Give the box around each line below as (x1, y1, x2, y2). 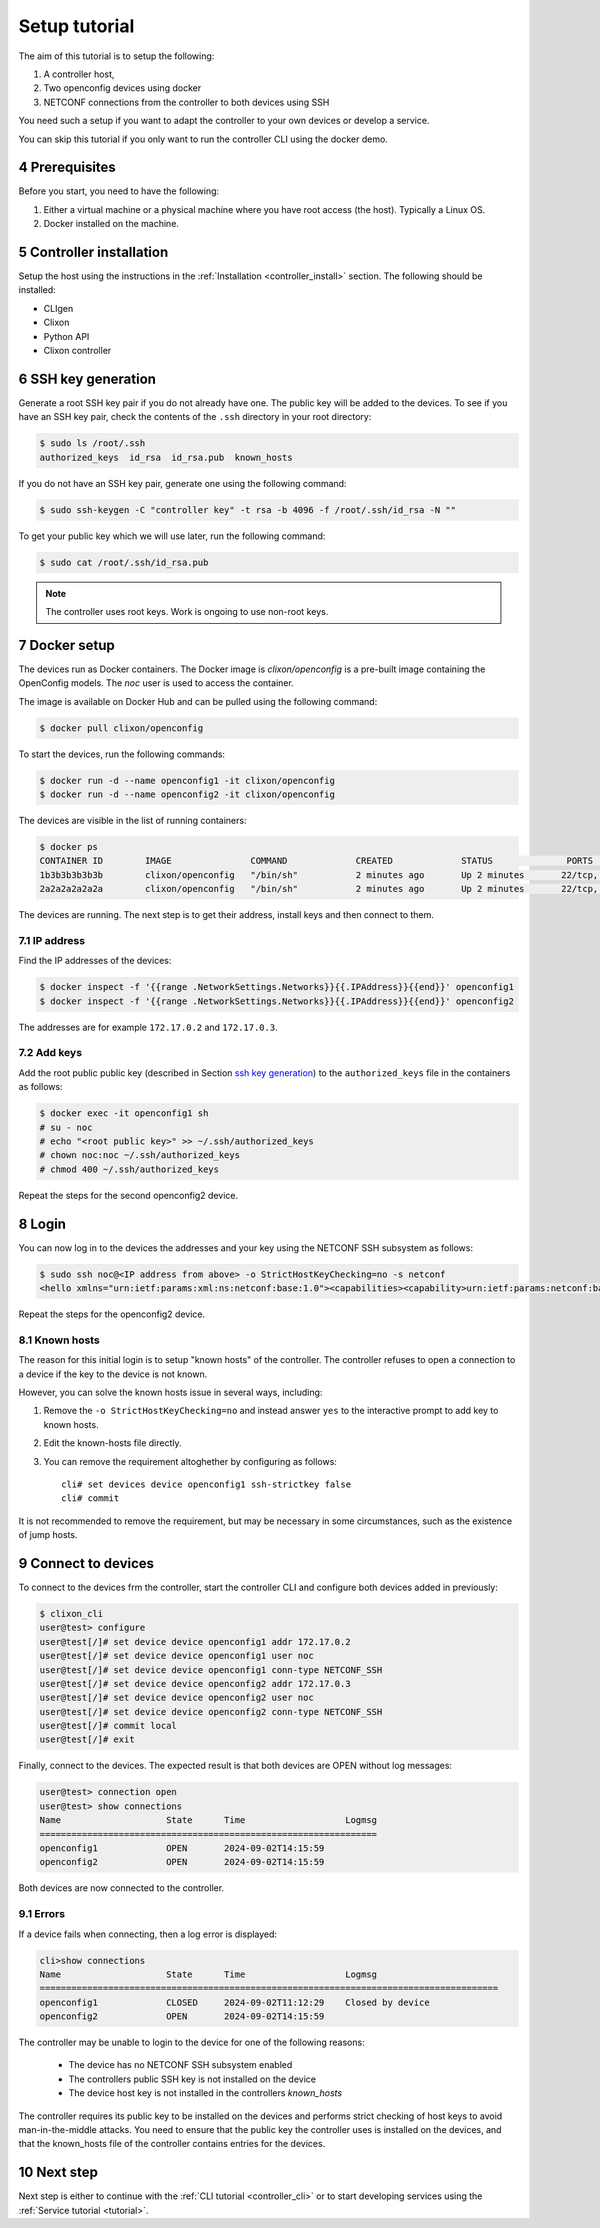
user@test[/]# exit (39, 1734, 135, 1745)
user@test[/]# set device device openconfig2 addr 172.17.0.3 (39, 1678, 351, 1689)
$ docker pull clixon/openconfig (39, 722, 204, 734)
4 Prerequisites (18, 159, 117, 176)
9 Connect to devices (18, 1555, 155, 1572)
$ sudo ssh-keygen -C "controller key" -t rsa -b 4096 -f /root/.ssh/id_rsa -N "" (39, 504, 457, 515)
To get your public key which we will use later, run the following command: (18, 530, 326, 542)
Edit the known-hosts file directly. (43, 1437, 182, 1449)
